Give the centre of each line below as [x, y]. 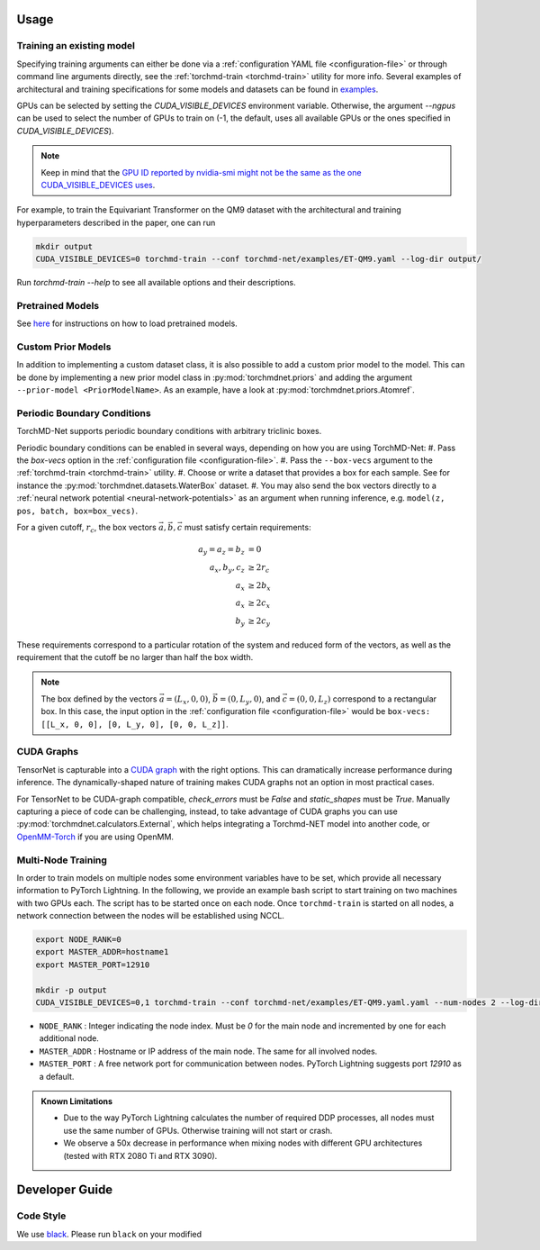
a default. [57, 1076]
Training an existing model [76, 46]
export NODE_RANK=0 [78, 940]
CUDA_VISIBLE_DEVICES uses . [98, 185]
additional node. [69, 1038]
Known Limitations [76, 1101]
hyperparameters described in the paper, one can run [116, 222]
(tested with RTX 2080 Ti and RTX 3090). [140, 1155]
